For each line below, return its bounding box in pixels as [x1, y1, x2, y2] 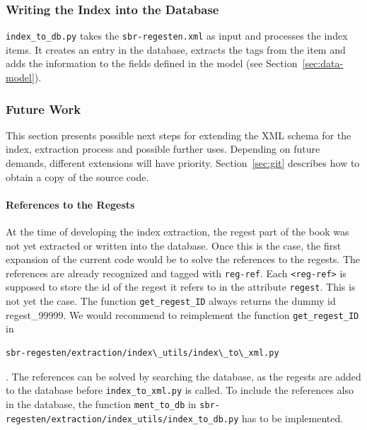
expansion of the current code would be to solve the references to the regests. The [6, 252, 361, 267]
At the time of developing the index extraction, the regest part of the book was [6, 224, 349, 239]
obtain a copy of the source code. [6, 169, 149, 184]
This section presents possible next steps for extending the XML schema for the [6, 127, 351, 142]
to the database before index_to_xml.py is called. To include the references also [6, 383, 354, 397]
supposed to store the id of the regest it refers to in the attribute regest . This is [6, 279, 356, 294]
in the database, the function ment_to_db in [6, 396, 197, 411]
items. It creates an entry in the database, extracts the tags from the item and [6, 42, 346, 57]
